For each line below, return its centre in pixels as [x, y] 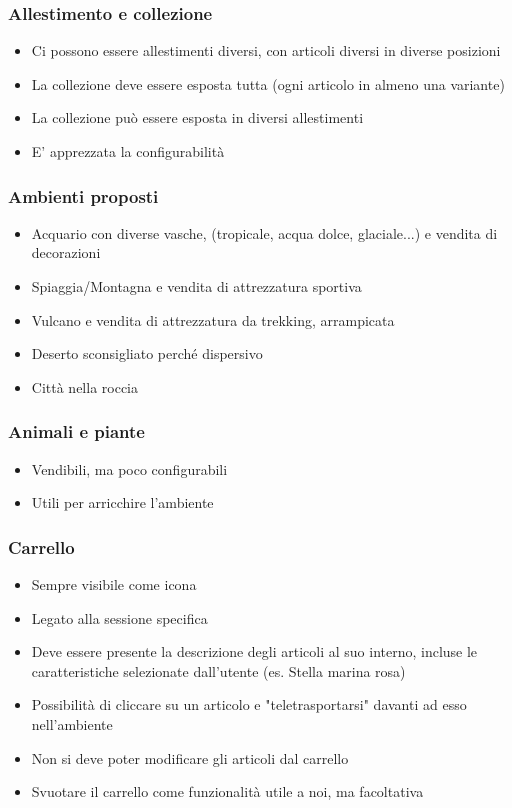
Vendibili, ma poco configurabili [129, 468]
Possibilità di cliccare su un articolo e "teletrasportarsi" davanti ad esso [249, 704]
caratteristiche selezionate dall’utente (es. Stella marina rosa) [218, 670]
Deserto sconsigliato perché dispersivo [147, 353]
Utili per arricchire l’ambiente [122, 502]
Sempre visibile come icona [114, 584]
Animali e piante [76, 431]
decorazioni [66, 252]
